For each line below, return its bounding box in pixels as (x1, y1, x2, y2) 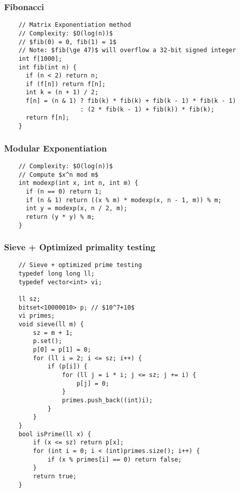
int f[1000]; (18, 55, 62, 62)
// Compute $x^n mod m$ (18, 171, 99, 178)
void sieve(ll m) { (18, 321, 84, 328)
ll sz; (18, 295, 41, 303)
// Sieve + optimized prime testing (18, 261, 142, 269)
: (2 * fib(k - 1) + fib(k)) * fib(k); (80, 105, 215, 113)
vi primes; (18, 312, 55, 320)
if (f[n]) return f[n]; (25, 80, 106, 88)
